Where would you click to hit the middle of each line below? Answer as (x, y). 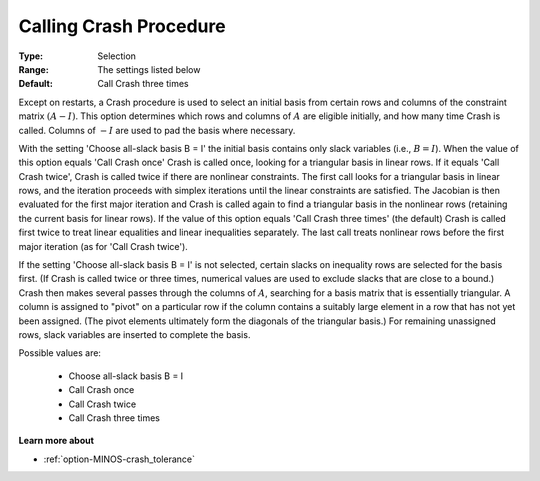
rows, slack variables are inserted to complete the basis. (134, 334)
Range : (33, 69)
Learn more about (56, 441)
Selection (117, 56)
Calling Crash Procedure (122, 26)
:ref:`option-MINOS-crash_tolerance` (119, 459)
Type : (31, 56)
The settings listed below (149, 69)
